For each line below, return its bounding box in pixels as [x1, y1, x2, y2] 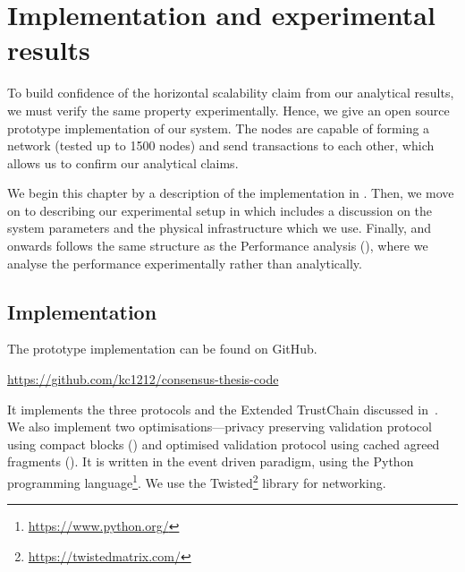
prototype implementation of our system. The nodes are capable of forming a [7, 118, 430, 137]
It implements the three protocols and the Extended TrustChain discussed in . [7, 399, 438, 418]
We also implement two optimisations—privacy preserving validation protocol [7, 417, 432, 436]
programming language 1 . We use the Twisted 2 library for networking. [7, 471, 386, 491]
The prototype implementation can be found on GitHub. [7, 339, 317, 358]
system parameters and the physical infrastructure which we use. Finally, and [7, 218, 432, 237]
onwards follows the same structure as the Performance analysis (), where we [7, 236, 428, 255]
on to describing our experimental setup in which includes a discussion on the [7, 201, 433, 219]
